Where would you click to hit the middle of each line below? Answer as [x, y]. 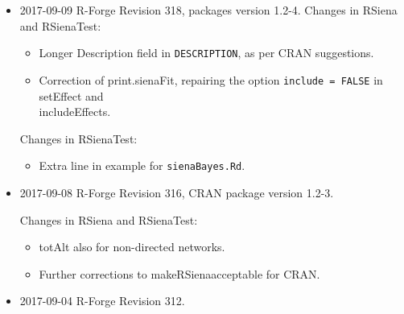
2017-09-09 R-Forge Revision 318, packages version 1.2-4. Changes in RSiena [208, 10]
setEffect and [71, 95]
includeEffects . [75, 112]
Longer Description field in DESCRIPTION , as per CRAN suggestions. [206, 53]
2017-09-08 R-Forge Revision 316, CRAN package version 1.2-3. [177, 192]
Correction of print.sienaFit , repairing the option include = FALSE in [211, 79]
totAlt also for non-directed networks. [132, 247]
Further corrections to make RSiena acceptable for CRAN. [179, 273]
